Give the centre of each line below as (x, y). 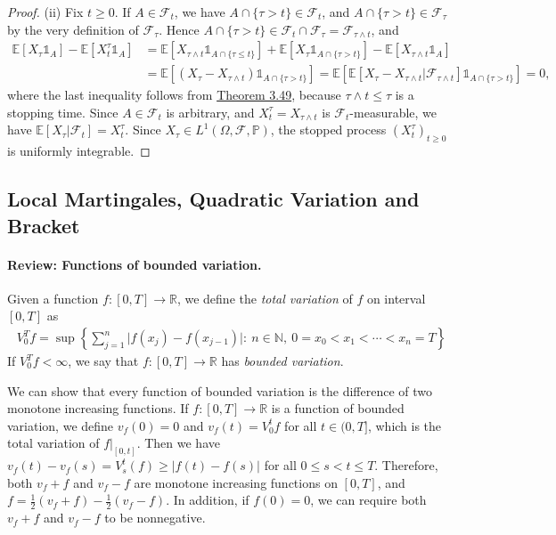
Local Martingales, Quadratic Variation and (213, 199)
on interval (396, 298)
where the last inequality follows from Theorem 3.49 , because (174, 95)
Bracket (44, 225)
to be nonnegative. (155, 518)
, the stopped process (328, 130)
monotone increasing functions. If (98, 408)
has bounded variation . (282, 361)
